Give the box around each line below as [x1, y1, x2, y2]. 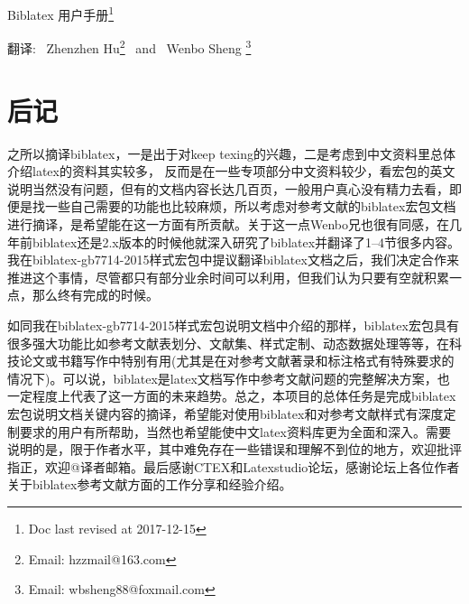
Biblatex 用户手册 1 [7, 3, 115, 23]
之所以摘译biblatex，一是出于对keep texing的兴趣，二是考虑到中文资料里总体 [7, 144, 456, 163]
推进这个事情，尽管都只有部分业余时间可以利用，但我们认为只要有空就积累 [7, 267, 449, 286]
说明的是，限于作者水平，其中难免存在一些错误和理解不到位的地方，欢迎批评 [7, 440, 462, 459]
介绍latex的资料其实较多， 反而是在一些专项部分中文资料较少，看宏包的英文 [7, 162, 455, 181]
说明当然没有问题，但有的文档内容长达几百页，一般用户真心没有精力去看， [7, 179, 449, 198]
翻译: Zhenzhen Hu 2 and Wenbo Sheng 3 [7, 36, 252, 57]
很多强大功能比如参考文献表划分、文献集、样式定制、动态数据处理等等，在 [7, 333, 449, 352]
